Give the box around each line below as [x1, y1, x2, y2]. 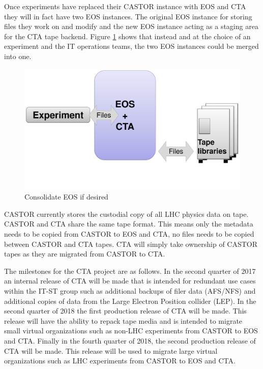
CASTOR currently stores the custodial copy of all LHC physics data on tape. [4, 208, 249, 219]
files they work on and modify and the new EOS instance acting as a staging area [4, 21, 258, 32]
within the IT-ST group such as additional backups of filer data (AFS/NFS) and [4, 285, 256, 296]
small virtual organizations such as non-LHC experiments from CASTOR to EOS [4, 325, 258, 336]
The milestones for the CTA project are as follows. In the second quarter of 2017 [4, 265, 256, 276]
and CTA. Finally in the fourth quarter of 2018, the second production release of [4, 335, 256, 346]
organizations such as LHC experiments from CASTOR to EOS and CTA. [4, 355, 236, 366]
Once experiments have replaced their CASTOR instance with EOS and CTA [4, 1, 246, 11]
